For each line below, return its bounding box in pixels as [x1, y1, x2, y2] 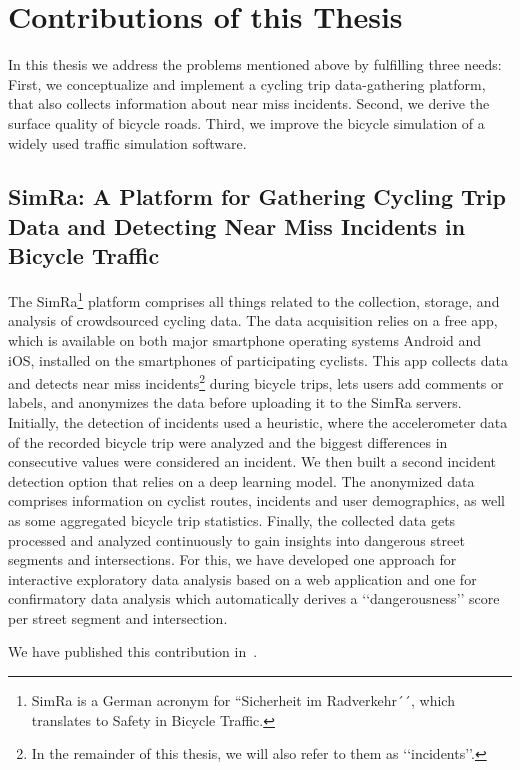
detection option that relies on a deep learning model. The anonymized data [8, 470, 475, 491]
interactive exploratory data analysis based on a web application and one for [8, 568, 477, 589]
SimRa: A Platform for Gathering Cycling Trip [8, 181, 506, 212]
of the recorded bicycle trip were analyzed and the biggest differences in [8, 431, 448, 452]
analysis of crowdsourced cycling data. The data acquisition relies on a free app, [8, 310, 498, 331]
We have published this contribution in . [8, 641, 258, 662]
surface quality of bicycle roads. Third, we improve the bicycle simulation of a [8, 112, 485, 133]
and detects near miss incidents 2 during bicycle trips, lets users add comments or [8, 370, 504, 393]
